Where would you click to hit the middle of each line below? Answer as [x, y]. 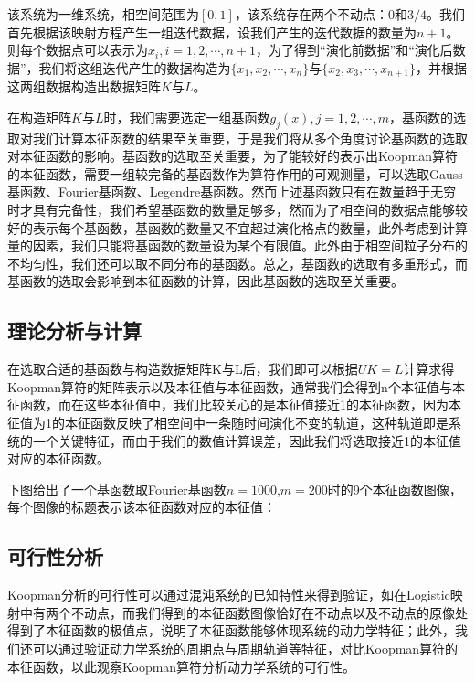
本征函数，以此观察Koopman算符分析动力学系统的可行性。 [182, 666]
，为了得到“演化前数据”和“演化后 [354, 50]
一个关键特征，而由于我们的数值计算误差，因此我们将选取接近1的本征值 [247, 440]
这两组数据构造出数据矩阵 [84, 86]
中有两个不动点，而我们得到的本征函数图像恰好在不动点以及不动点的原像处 [243, 612]
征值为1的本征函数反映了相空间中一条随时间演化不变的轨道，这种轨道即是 [228, 422]
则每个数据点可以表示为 [78, 50]
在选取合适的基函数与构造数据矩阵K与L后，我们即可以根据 [183, 369]
